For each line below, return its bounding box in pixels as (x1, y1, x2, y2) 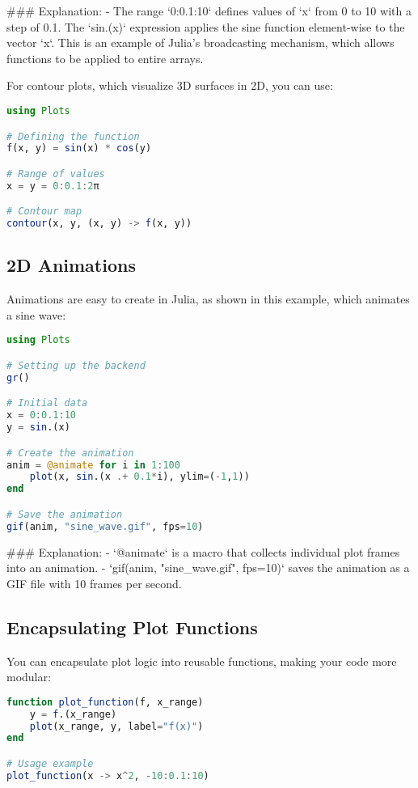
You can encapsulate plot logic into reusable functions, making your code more (6, 652, 397, 669)
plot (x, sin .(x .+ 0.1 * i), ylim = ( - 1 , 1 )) (29, 471, 250, 483)
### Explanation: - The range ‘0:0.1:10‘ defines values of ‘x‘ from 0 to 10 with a (6, 2, 412, 19)
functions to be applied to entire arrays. (6, 49, 204, 66)
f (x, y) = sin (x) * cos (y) (6, 142, 152, 155)
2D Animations (6, 252, 136, 277)
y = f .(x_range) (29, 708, 117, 720)
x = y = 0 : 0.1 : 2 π (6, 180, 99, 192)
